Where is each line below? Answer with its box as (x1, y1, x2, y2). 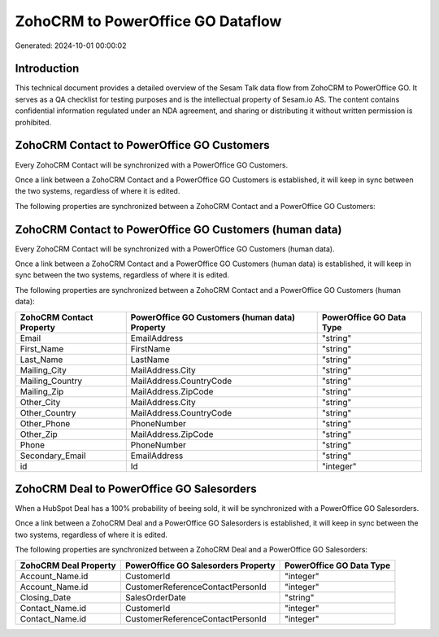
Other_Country (20, 407, 76, 418)
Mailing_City (20, 364, 67, 376)
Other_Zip (20, 428, 59, 439)
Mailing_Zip (20, 386, 64, 397)
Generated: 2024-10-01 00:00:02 (15, 41, 127, 50)
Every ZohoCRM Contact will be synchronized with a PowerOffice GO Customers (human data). (15, 244, 335, 254)
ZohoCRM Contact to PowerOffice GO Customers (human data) (15, 222, 342, 236)
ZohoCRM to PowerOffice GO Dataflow (15, 12, 282, 30)
